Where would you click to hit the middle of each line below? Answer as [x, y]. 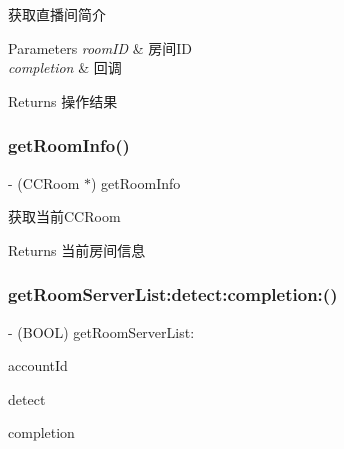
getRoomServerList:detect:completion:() [173, 294]
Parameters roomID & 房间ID [100, 47]
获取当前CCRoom [64, 216]
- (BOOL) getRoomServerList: [101, 331]
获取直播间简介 [57, 14]
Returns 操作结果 [63, 100]
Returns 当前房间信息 [77, 249]
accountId [38, 365]
